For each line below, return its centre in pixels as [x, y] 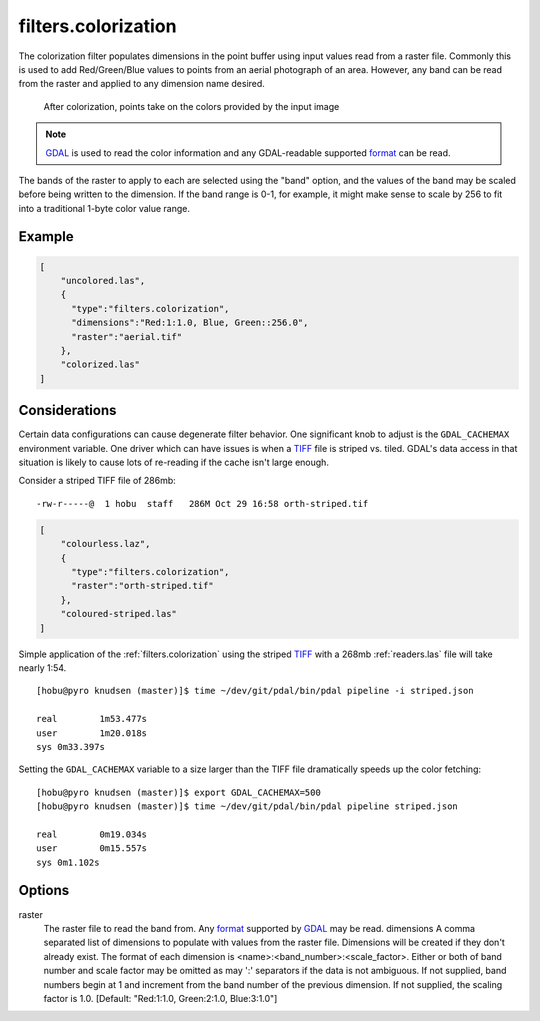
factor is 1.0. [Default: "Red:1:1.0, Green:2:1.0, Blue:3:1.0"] [160, 998]
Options [44, 890]
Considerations [67, 410]
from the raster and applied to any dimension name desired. [141, 84]
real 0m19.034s [92, 834]
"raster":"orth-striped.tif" [142, 586]
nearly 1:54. [42, 667]
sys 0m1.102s [68, 862]
